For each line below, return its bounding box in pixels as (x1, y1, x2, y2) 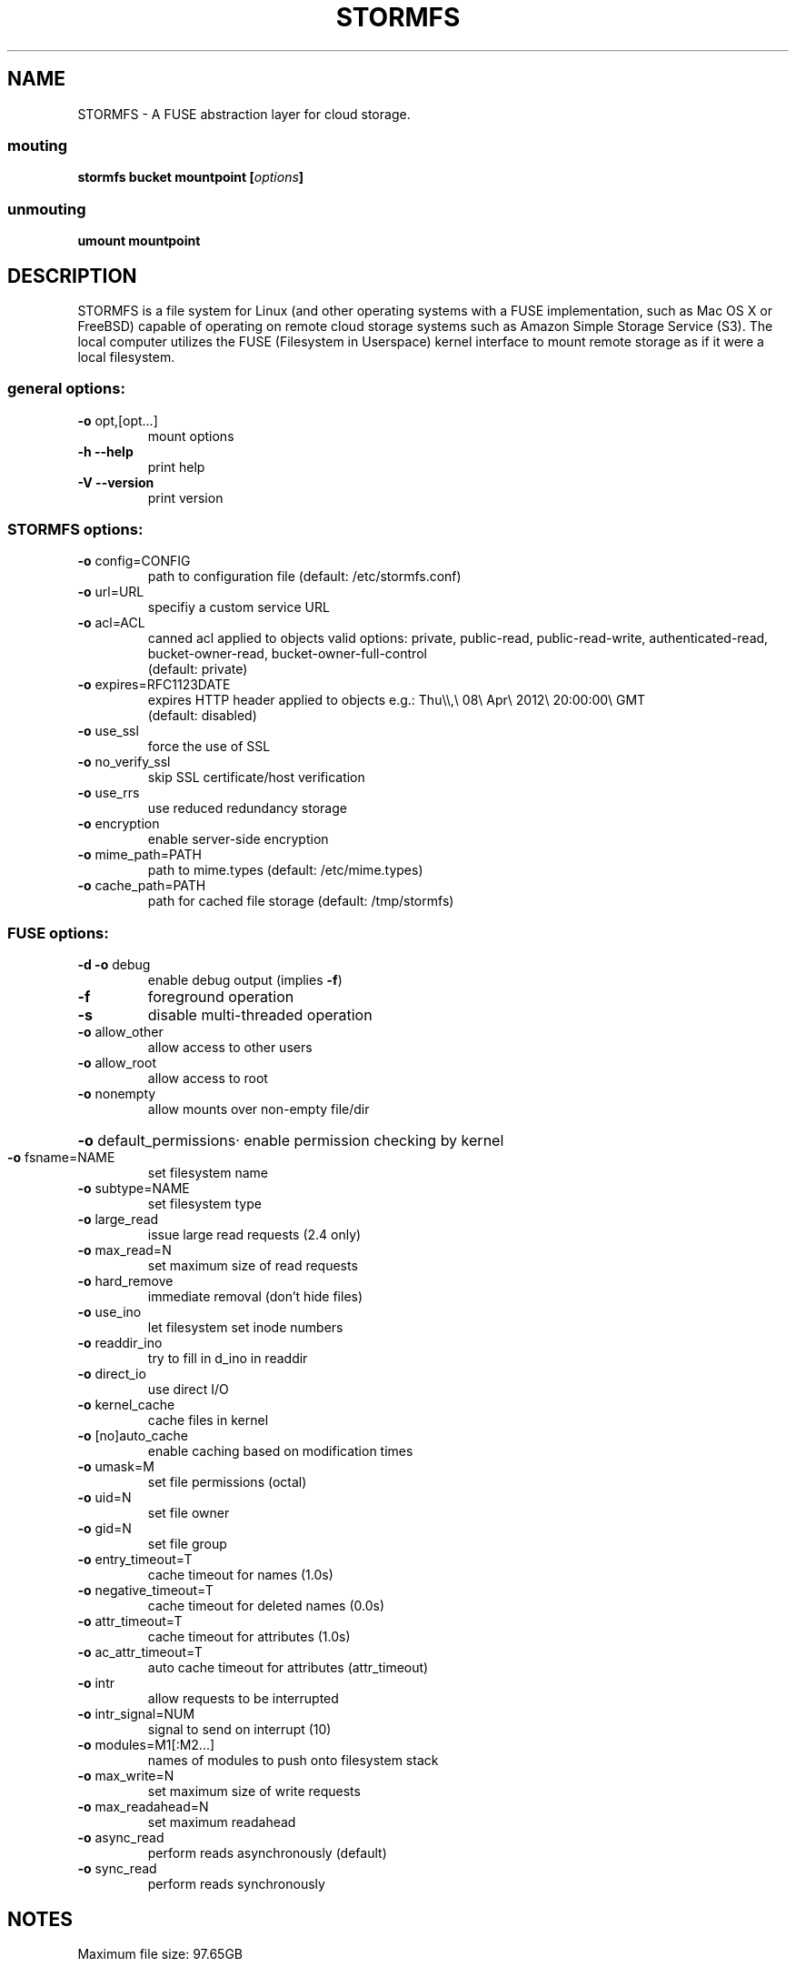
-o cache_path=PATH (77, 878, 206, 894)
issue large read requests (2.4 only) (147, 1227, 362, 1243)
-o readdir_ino (77, 1335, 163, 1351)
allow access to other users (147, 1039, 313, 1056)
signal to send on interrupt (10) (147, 1721, 332, 1738)
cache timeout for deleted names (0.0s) (147, 1598, 385, 1614)
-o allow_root (77, 1055, 156, 1071)
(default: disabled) (147, 708, 257, 724)
